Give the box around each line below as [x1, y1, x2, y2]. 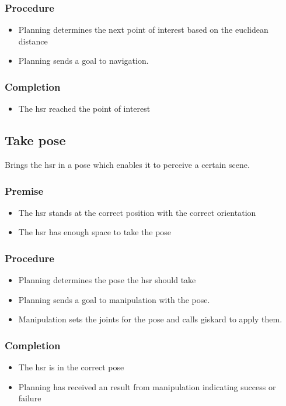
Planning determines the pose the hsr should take [18, 274, 196, 286]
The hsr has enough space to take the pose [18, 226, 172, 238]
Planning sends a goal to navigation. [18, 54, 149, 67]
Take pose [5, 131, 66, 149]
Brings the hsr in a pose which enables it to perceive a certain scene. [5, 159, 250, 171]
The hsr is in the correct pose [18, 361, 124, 373]
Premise [5, 183, 44, 198]
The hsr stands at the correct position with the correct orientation [18, 206, 256, 218]
